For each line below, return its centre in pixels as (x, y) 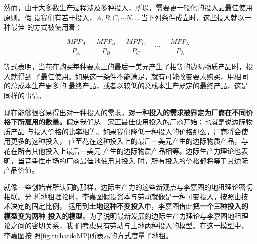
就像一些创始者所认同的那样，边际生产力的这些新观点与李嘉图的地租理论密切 (128, 186)
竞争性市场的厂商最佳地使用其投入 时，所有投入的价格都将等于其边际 (136, 160)
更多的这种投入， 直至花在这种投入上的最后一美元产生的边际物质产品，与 (129, 141)
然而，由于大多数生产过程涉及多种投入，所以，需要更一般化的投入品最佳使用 (128, 7)
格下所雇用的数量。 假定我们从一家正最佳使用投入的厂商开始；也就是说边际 (125, 122)
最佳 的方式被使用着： (46, 27)
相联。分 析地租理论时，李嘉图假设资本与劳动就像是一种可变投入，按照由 (123, 196)
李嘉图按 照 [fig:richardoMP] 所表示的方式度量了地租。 (88, 235)
